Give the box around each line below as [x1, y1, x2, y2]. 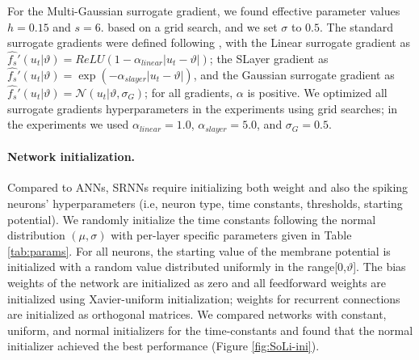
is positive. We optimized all [247, 84, 388, 101]
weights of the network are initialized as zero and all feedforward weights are [7, 274, 387, 291]
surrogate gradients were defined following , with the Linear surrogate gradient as [7, 34, 410, 51]
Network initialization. [7, 148, 136, 165]
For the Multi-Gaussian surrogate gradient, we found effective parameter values [7, 2, 400, 19]
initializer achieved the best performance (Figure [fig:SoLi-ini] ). [7, 337, 320, 354]
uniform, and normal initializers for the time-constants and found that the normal [7, 321, 413, 338]
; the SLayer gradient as [209, 50, 329, 66]
